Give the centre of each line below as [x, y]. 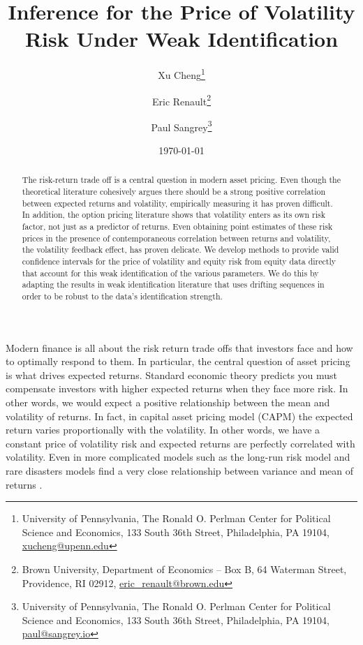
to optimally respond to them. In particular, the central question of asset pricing [178, 361]
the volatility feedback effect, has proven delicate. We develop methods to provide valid [180, 250]
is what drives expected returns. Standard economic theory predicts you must [172, 375]
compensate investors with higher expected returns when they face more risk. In [177, 388]
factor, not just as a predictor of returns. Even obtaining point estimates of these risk [177, 227]
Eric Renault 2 [181, 100]
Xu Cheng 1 [181, 74]
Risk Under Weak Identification [181, 39]
